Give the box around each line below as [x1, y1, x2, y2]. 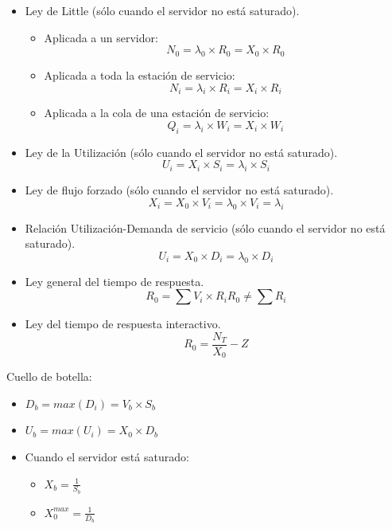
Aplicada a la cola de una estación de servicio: [44, 104, 270, 121]
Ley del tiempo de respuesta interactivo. [25, 315, 221, 332]
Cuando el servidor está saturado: [25, 449, 189, 465]
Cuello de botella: [6, 368, 92, 385]
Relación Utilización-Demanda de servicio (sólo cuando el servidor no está [25, 219, 386, 236]
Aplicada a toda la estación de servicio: [44, 66, 235, 83]
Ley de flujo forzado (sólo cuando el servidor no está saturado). [25, 182, 334, 198]
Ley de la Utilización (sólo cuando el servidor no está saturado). [25, 143, 338, 160]
